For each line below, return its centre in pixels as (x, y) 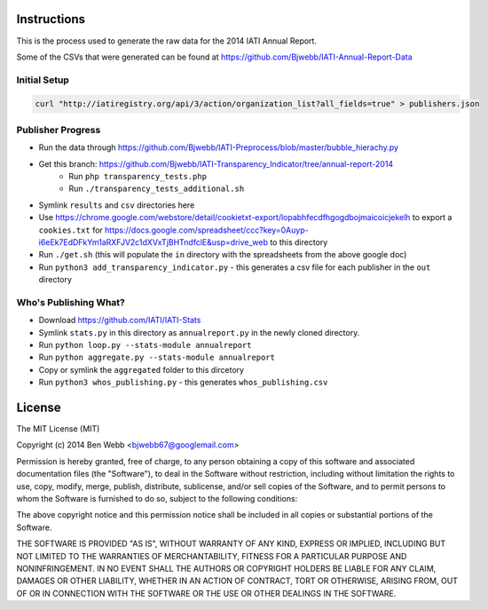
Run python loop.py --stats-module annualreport (145, 345)
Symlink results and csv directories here (117, 205)
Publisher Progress (59, 130)
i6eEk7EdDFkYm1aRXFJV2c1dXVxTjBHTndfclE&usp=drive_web (153, 242)
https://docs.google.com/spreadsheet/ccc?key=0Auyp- (207, 230)
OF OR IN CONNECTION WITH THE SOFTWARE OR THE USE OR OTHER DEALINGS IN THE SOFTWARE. (206, 593)
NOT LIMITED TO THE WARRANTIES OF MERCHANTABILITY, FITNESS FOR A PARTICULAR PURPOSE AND (212, 556)
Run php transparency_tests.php (138, 176)
